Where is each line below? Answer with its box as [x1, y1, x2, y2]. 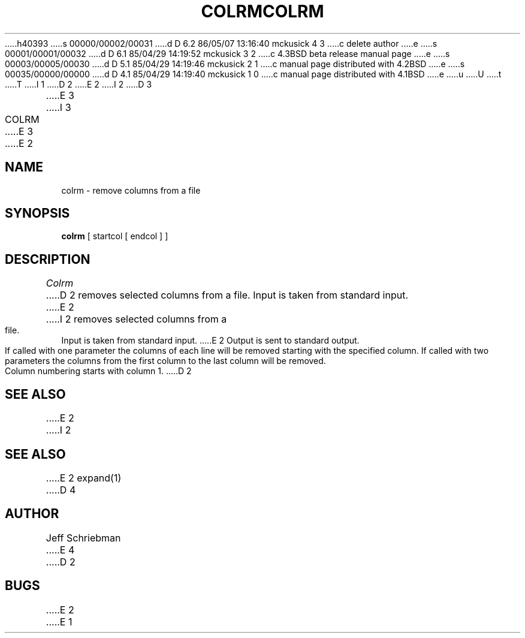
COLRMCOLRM [201, 1, 324, 22]
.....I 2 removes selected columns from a [46, 313, 227, 326]
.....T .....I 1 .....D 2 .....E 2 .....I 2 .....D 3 [5, 79, 152, 89]
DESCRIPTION [5, 251, 90, 267]
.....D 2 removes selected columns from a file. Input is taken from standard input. [46, 289, 408, 302]
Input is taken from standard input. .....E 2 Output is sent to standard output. [61, 335, 360, 346]
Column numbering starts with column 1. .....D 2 [5, 366, 192, 377]
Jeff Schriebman [46, 531, 121, 544]
